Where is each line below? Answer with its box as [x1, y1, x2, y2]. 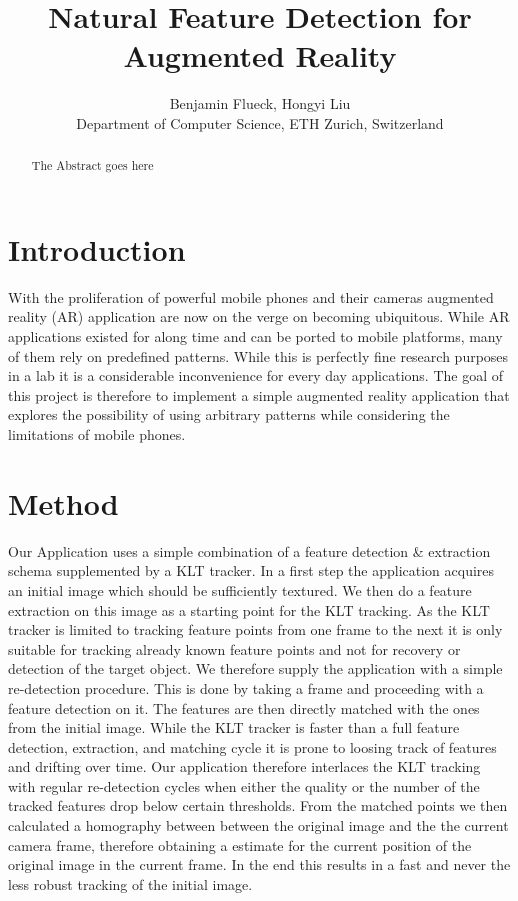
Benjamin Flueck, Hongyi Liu [169, 93, 351, 114]
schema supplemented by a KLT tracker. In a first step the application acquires [8, 560, 495, 581]
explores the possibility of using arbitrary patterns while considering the [8, 404, 450, 425]
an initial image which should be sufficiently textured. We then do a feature [8, 579, 472, 600]
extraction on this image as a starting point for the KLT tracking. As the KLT [8, 599, 490, 620]
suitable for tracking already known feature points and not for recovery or [8, 638, 461, 659]
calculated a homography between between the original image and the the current [8, 815, 509, 836]
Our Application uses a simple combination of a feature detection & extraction [8, 540, 491, 561]
